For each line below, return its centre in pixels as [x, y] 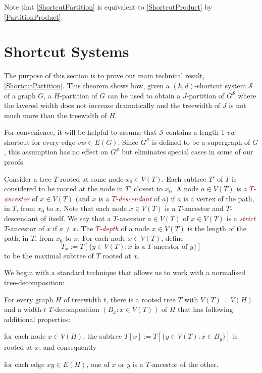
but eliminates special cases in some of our [188, 152]
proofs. [15, 162]
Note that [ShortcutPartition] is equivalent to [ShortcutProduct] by [108, 7]
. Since [128, 142]
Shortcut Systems [67, 51]
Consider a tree [28, 178]
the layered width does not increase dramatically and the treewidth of [112, 105]
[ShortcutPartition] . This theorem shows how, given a [87, 85]
